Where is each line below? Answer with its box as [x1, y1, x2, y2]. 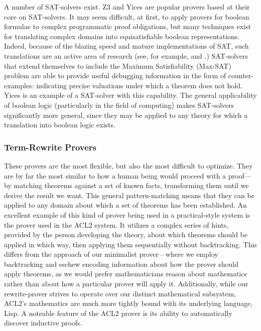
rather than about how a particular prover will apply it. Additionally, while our [4, 278, 248, 289]
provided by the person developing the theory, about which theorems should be [4, 229, 247, 240]
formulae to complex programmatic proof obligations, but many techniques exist [4, 21, 251, 32]
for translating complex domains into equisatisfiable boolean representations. [4, 31, 240, 41]
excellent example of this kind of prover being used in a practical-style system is [4, 209, 250, 220]
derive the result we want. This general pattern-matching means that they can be [4, 190, 254, 200]
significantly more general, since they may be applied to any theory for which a [4, 109, 248, 120]
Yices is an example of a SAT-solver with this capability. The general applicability [4, 90, 257, 100]
